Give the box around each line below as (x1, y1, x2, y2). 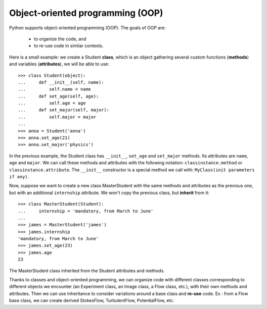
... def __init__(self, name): (18, 79, 104, 85)
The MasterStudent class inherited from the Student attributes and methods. (9, 267, 165, 273)
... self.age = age (18, 101, 86, 106)
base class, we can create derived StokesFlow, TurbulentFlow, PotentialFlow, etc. (9, 298, 175, 304)
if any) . (9, 173, 29, 179)
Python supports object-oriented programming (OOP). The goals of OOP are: (9, 25, 166, 31)
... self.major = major (18, 114, 96, 120)
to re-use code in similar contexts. (34, 43, 104, 49)
